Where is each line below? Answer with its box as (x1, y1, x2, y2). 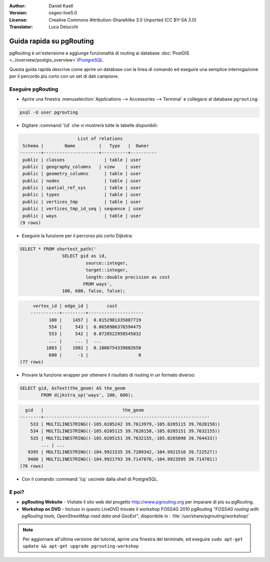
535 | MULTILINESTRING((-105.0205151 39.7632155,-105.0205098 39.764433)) (30, 435, 217, 441)
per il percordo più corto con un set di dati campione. (9, 73, 119, 80)
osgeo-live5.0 (48, 10, 77, 16)
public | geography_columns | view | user (22, 164, 141, 170)
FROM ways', (82, 281, 112, 287)
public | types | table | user (22, 192, 141, 198)
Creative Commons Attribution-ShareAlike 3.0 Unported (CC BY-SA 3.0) (48, 17, 197, 23)
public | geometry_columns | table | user (22, 171, 141, 177)
